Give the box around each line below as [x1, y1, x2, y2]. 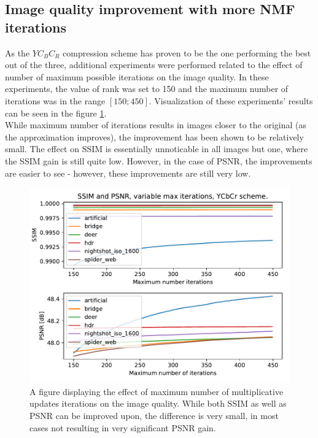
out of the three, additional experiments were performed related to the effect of [5, 58, 303, 71]
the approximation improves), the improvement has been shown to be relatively [5, 130, 304, 143]
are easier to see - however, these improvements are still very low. [5, 166, 251, 179]
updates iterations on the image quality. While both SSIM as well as [29, 397, 287, 410]
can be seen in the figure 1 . [5, 106, 107, 119]
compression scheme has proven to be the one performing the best [63, 46, 311, 59]
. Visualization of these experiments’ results [149, 94, 313, 107]
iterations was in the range [5, 94, 106, 107]
